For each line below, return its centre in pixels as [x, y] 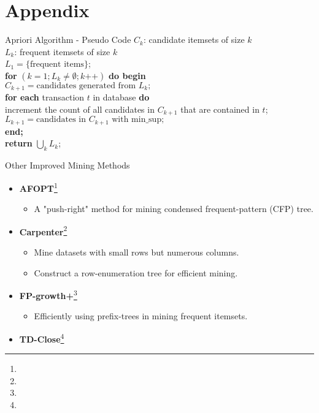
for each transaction [45, 97]
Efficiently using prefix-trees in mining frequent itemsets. [141, 316]
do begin [127, 75]
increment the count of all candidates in [80, 109]
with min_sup [137, 120]
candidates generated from [86, 85]
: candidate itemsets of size [194, 40]
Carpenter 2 [43, 230]
